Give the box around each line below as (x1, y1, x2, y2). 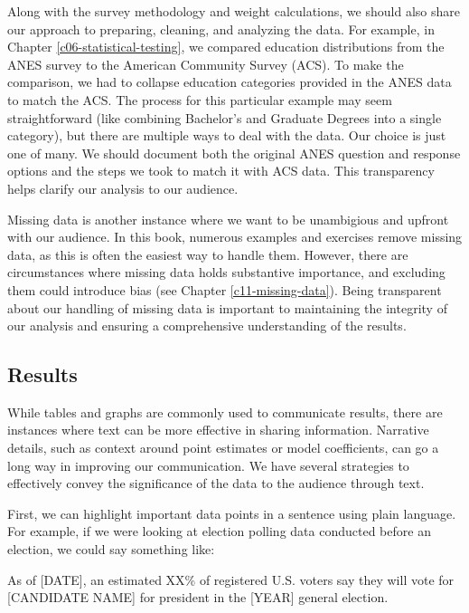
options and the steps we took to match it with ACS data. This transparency (7, 161, 435, 180)
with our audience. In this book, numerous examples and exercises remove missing (7, 227, 463, 246)
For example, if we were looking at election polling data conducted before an (7, 522, 431, 541)
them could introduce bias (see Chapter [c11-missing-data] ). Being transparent (7, 280, 442, 299)
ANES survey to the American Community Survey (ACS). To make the (7, 54, 404, 73)
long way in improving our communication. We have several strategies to (7, 455, 409, 474)
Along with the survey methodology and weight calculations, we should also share (7, 2, 460, 20)
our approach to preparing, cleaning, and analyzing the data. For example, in (7, 19, 435, 38)
